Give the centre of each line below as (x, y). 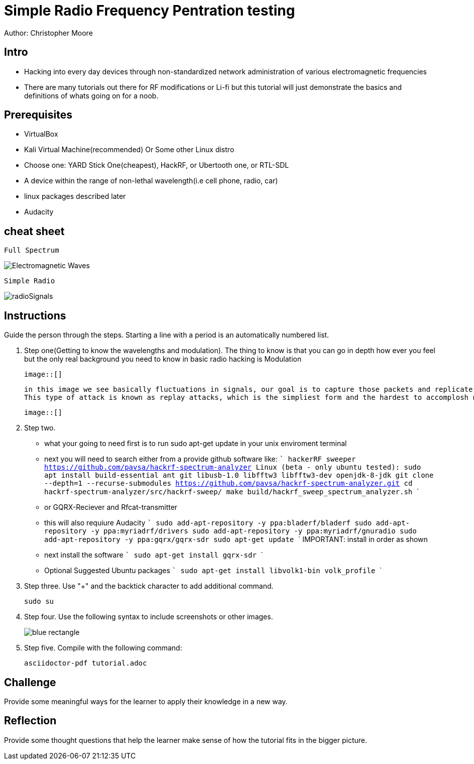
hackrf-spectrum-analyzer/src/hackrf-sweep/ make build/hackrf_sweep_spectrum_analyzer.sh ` (232, 492)
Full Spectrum (32, 250)
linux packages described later (75, 196)
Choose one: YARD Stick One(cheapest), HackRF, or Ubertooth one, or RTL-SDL (157, 165)
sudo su (39, 602)
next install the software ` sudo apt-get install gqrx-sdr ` (154, 555)
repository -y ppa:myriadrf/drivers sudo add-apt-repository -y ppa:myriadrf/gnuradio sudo (230, 531)
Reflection (30, 721)
